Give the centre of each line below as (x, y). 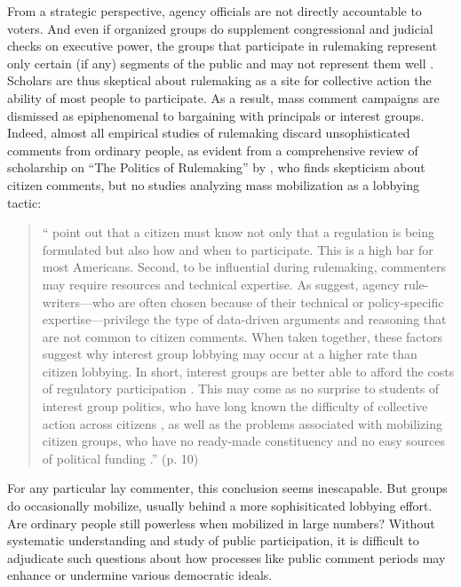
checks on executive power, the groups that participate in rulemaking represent (222, 46)
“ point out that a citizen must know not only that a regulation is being (238, 232)
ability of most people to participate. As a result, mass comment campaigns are (223, 97)
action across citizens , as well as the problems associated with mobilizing (242, 423)
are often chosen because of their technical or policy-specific (281, 301)
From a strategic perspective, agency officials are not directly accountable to (215, 11)
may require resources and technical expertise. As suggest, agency (221, 284)
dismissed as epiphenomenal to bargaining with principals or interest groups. (216, 115)
